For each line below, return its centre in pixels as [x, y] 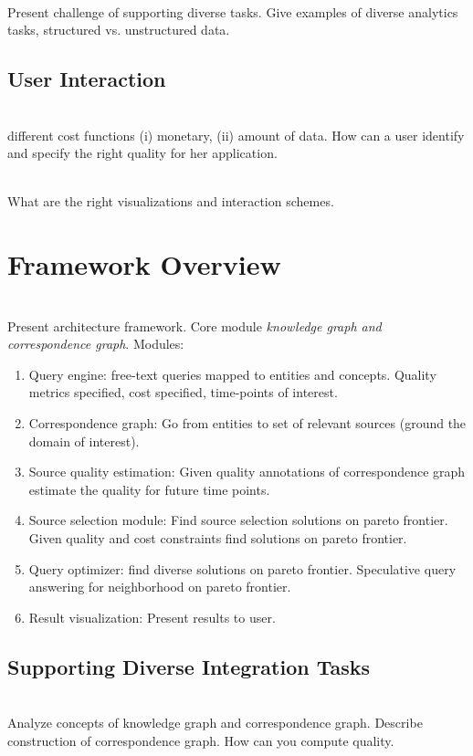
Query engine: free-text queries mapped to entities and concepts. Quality [232, 374]
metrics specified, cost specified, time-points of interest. [183, 392]
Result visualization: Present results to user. [152, 617]
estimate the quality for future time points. [149, 489]
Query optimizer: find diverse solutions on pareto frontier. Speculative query [242, 568]
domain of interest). [84, 441]
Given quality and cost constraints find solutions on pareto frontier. [218, 538]
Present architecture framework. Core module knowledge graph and [194, 325]
